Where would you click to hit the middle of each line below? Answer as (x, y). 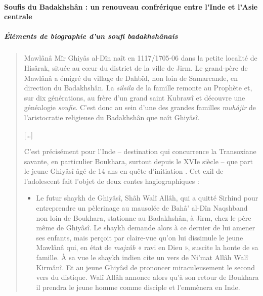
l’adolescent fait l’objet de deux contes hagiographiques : (112, 181)
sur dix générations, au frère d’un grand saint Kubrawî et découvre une (135, 97)
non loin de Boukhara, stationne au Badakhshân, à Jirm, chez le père (144, 217)
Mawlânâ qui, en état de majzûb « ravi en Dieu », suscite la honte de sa (147, 247)
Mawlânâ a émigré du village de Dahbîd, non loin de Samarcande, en (131, 78)
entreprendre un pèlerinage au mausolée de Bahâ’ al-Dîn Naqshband (142, 208)
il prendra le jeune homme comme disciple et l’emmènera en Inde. (138, 287)
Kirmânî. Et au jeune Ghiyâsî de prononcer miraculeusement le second (145, 267)
